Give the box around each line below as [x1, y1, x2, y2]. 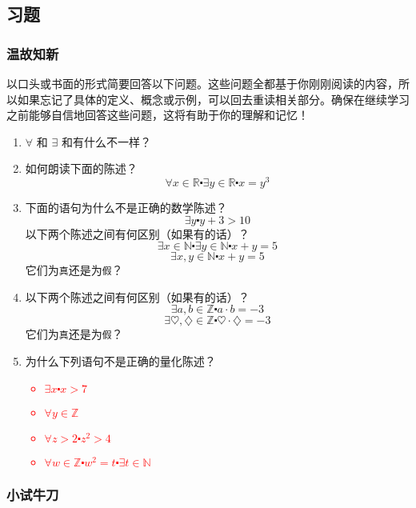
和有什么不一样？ [61, 133, 151, 150]
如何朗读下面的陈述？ [25, 160, 138, 177]
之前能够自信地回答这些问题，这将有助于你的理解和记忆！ [6, 106, 309, 123]
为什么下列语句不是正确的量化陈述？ [25, 353, 216, 370]
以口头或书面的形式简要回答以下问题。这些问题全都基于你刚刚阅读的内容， [6, 75, 398, 91]
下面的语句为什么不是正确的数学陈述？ [25, 199, 227, 216]
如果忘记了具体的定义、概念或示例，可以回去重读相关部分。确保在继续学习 [17, 90, 410, 107]
